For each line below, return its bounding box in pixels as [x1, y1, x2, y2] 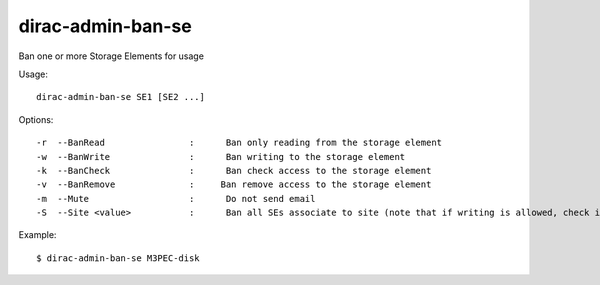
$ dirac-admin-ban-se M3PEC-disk [36, 252, 200, 264]
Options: [18, 113, 54, 125]
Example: [18, 229, 57, 241]
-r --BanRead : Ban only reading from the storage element [36, 137, 443, 149]
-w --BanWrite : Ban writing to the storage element [36, 151, 406, 162]
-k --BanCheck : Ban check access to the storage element [36, 165, 432, 176]
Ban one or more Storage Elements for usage [18, 50, 205, 62]
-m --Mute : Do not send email [36, 193, 316, 204]
